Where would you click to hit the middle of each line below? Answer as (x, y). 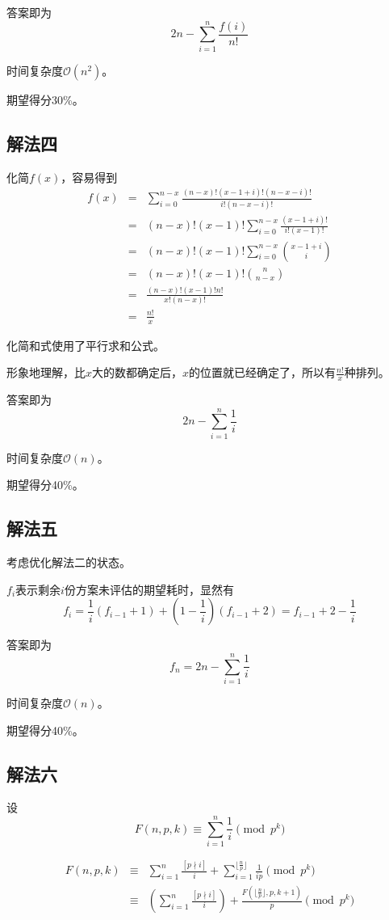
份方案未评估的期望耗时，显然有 (149, 589)
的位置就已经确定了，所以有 (263, 372)
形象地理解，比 (46, 372)
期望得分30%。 (45, 99)
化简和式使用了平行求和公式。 (86, 345)
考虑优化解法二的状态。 (69, 562)
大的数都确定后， (138, 372)
